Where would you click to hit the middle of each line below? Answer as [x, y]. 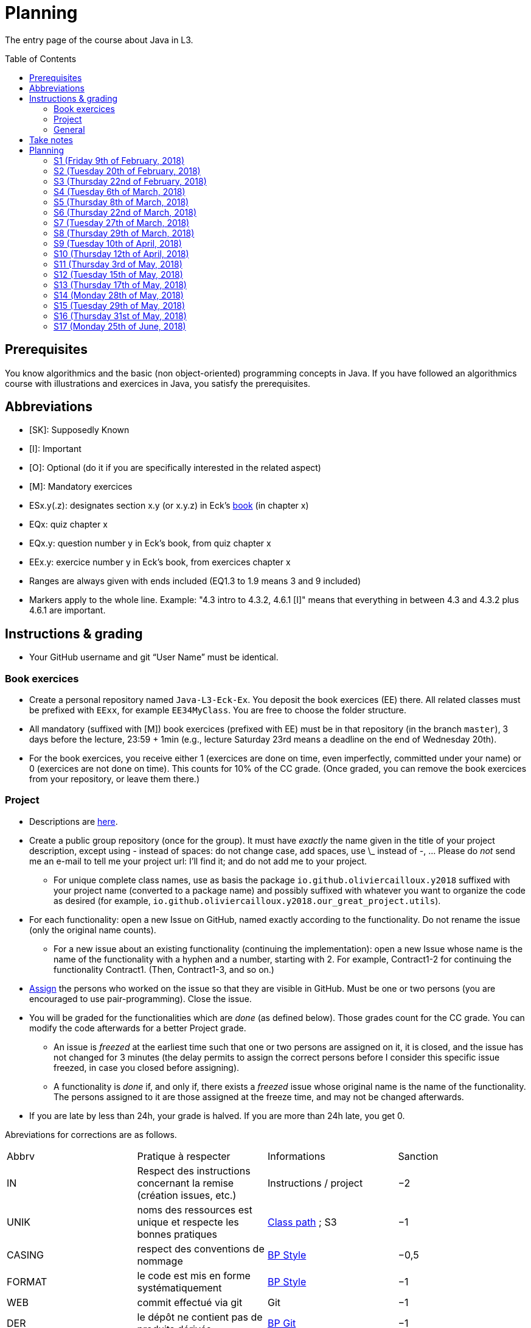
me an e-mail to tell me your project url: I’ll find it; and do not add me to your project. [198, 861]
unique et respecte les [188, 1222]
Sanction [418, 1156]
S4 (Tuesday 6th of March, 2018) [120, 191]
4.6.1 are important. [68, 610]
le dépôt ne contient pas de [200, 1317]
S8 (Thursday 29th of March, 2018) [124, 233]
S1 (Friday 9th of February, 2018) [119, 160]
